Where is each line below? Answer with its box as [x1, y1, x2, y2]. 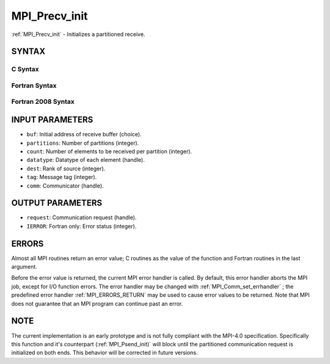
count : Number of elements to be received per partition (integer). [26, 147, 193, 155]
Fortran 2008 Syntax [11, 98, 75, 106]
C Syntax [11, 65, 39, 73]
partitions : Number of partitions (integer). [26, 139, 139, 147]
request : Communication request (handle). [26, 214, 137, 221]
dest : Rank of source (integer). [26, 165, 106, 172]
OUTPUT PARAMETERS [11, 198, 103, 208]
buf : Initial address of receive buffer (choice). [26, 131, 142, 138]
